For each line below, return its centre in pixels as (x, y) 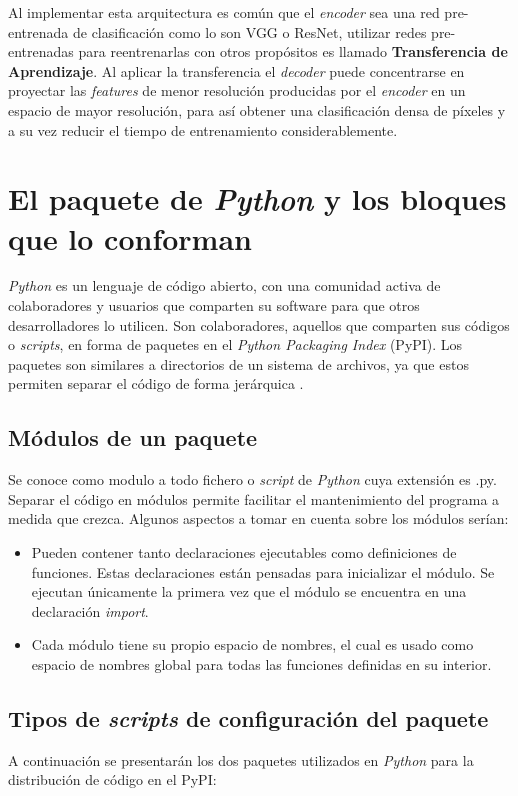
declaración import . (90, 610)
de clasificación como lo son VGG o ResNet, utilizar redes (249, 31)
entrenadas (41, 51)
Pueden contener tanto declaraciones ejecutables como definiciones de (244, 552)
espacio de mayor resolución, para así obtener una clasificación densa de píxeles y (257, 109)
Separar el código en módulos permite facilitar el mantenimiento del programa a (254, 498)
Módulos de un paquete (133, 437)
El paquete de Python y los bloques (257, 199)
